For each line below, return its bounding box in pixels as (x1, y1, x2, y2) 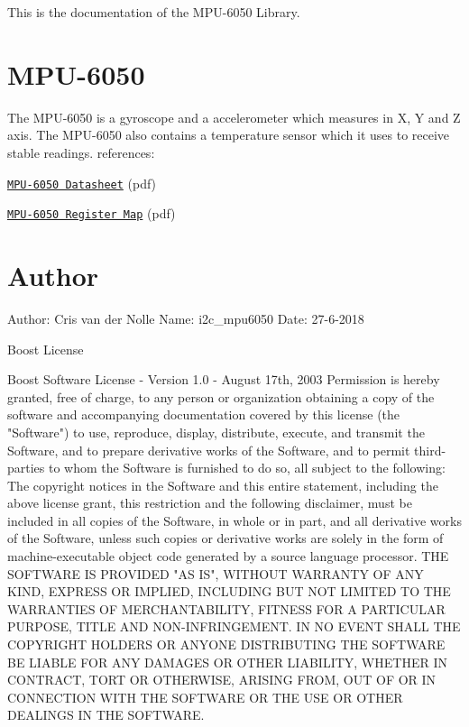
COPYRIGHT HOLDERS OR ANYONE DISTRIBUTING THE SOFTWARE (7, 635, 446, 654)
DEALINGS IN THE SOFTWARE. (7, 705, 205, 724)
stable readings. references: (7, 143, 155, 161)
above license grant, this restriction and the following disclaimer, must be (7, 493, 412, 512)
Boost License (7, 339, 84, 358)
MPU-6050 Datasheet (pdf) (7, 173, 157, 192)
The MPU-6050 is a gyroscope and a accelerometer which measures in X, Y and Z (7, 107, 461, 126)
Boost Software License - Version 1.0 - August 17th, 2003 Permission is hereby (7, 370, 440, 389)
